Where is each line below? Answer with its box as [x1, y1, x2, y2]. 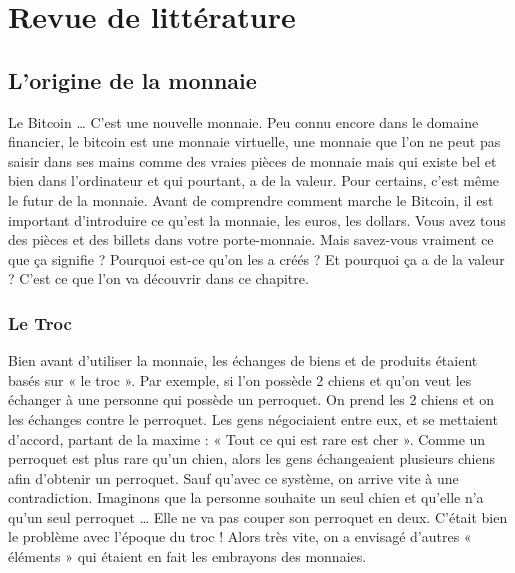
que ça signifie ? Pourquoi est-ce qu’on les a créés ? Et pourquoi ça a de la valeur [8, 248, 505, 269]
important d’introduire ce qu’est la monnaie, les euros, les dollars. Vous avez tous [8, 209, 506, 230]
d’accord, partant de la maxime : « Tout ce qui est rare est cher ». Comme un [8, 428, 486, 449]
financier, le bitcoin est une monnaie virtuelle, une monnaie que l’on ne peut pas [8, 131, 501, 152]
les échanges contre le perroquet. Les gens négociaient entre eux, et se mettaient [8, 408, 498, 429]
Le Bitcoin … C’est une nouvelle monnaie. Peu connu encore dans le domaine [8, 111, 479, 132]
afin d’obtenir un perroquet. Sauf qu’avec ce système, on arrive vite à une [8, 467, 459, 488]
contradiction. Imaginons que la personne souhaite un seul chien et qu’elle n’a [8, 487, 484, 508]
